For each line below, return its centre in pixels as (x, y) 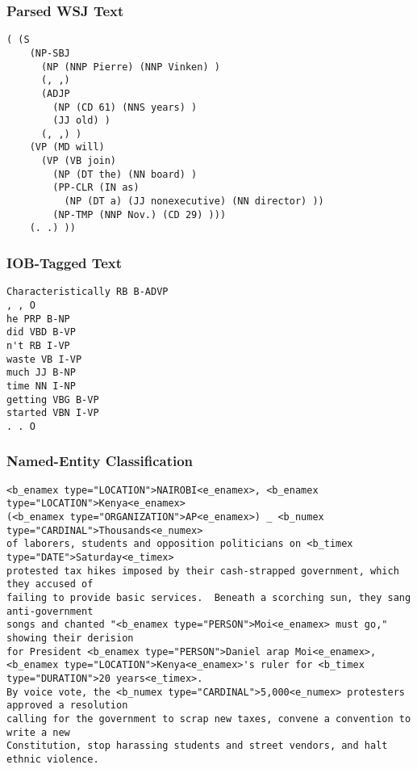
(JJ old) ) (81, 121)
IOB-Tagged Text (65, 262)
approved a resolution (67, 706)
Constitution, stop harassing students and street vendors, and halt (197, 746)
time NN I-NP (41, 386)
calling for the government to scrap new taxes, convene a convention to (209, 719)
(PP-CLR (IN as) (96, 188)
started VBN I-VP (53, 413)
